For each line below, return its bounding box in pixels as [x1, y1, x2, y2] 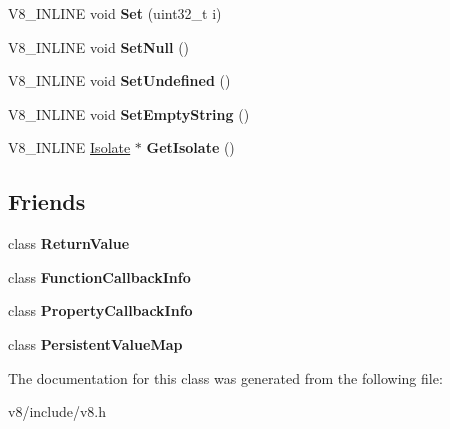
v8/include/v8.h [8, 401, 107, 422]
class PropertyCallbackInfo [8, 300, 193, 321]
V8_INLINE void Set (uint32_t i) [8, 3, 222, 23]
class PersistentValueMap [8, 333, 183, 354]
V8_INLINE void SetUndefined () [8, 70, 231, 91]
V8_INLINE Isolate [8, 137, 131, 158]
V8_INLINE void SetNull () [8, 36, 190, 57]
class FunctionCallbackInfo [8, 266, 191, 287]
